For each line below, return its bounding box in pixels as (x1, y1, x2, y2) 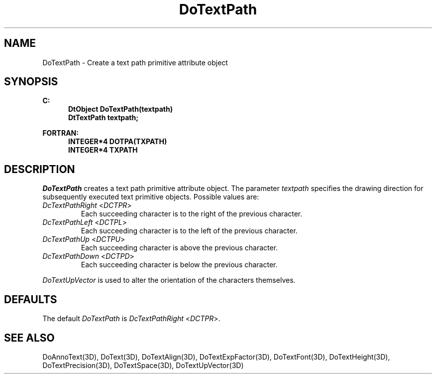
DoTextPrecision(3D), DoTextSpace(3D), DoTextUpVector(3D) (42, 361, 244, 370)
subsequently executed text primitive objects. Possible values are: (42, 192, 259, 201)
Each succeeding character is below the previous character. (81, 260, 278, 269)
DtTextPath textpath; (68, 113, 139, 122)
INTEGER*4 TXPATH (68, 146, 138, 155)
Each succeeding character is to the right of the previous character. (81, 209, 303, 218)
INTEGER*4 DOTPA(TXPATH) (68, 137, 167, 146)
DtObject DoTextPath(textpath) (68, 105, 173, 114)
